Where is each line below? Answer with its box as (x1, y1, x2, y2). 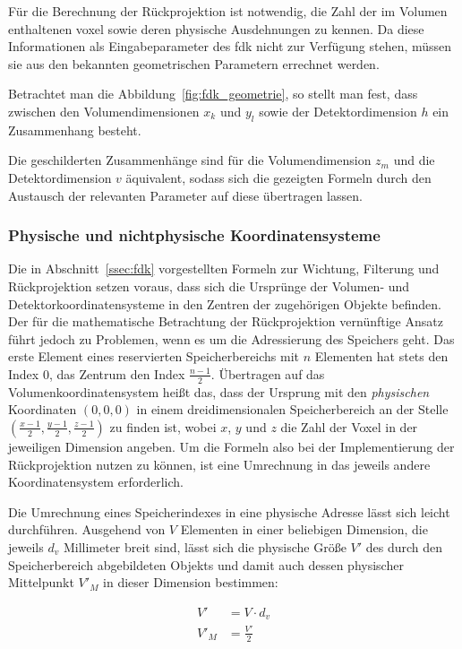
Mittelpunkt (8, 573, 74, 592)
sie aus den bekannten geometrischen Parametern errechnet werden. (8, 54, 380, 73)
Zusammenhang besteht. (8, 120, 141, 139)
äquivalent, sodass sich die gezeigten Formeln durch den (125, 168, 432, 186)
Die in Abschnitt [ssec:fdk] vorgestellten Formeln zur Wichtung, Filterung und (8, 259, 440, 278)
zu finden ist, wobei (109, 417, 217, 436)
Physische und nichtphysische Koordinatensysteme (8, 224, 381, 247)
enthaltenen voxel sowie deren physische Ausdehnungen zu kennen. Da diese (8, 19, 424, 38)
